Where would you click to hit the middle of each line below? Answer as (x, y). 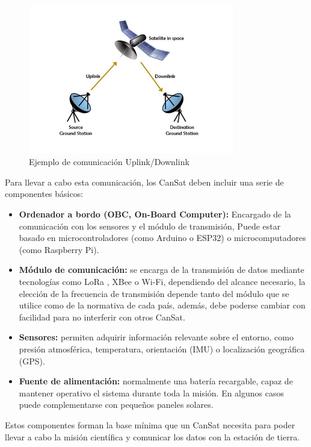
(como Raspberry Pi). (59, 249)
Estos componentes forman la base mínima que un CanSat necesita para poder (150, 424)
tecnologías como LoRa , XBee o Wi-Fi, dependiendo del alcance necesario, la (162, 282)
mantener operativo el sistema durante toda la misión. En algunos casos (151, 392)
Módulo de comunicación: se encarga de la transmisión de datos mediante (162, 270)
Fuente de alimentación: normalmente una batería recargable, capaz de (156, 381)
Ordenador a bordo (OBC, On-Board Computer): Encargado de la (155, 214)
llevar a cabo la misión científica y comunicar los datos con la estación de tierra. (152, 436)
